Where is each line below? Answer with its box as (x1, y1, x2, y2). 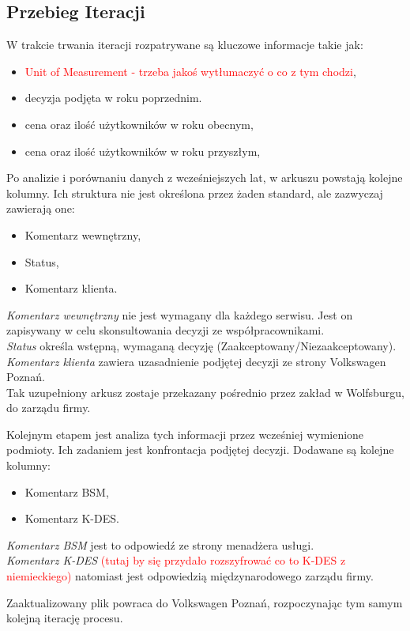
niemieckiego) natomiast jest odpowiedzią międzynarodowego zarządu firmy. (6, 568, 374, 584)
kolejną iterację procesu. (6, 610, 123, 626)
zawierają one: (6, 200, 75, 217)
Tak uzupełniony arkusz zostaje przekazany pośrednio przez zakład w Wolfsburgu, (6, 384, 404, 400)
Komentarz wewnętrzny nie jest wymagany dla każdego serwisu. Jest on (6, 306, 353, 323)
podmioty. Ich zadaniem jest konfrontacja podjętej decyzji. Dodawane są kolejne (6, 441, 394, 458)
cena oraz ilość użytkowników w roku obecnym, (24, 115, 254, 132)
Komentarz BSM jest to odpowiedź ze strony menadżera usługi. (6, 536, 314, 553)
